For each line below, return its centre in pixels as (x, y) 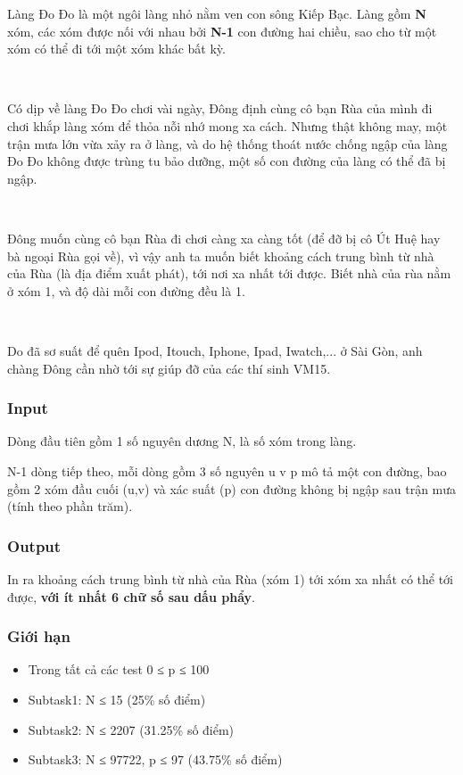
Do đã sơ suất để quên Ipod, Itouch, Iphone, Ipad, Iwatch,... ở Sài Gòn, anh (215, 350)
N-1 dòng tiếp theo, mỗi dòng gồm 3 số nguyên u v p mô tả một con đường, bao (227, 470)
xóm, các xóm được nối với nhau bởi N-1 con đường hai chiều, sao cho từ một (222, 31)
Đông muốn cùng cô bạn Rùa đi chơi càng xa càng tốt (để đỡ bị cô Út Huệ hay (224, 238)
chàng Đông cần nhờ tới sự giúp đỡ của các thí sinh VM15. (169, 368)
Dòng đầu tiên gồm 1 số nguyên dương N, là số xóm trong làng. (182, 441)
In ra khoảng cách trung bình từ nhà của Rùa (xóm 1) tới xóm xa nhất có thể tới (231, 578)
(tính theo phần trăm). (70, 506)
